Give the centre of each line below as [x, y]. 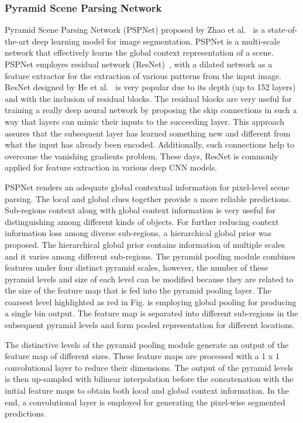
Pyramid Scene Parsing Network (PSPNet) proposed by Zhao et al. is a [135, 30]
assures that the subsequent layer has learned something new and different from [148, 133]
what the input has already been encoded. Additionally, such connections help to [149, 144]
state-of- [283, 30]
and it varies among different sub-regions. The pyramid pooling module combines [150, 256]
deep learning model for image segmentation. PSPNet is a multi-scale [156, 41]
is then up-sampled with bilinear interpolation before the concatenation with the [149, 379]
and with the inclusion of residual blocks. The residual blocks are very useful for [148, 98]
